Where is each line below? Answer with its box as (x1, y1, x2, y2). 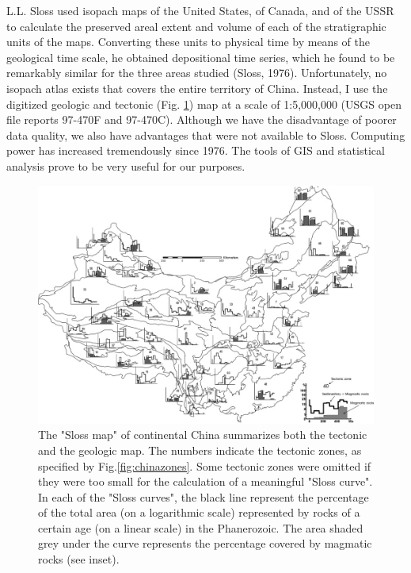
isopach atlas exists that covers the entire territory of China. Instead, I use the (6, 79, 388, 96)
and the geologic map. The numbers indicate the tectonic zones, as (38, 441, 362, 458)
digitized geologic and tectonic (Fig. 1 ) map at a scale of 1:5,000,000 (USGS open (6, 95, 401, 112)
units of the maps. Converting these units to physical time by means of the (6, 33, 370, 50)
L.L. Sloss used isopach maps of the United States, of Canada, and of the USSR (6, 2, 394, 18)
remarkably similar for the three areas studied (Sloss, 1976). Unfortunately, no (6, 64, 387, 81)
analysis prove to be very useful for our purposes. (6, 157, 245, 174)
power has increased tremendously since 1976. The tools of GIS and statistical (6, 142, 385, 159)
